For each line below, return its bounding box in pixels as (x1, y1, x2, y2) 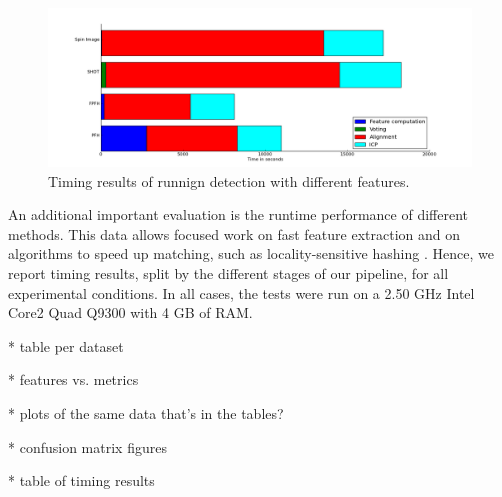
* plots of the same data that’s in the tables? (8, 402, 284, 423)
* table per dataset (8, 335, 124, 356)
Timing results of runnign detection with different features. (48, 170, 410, 191)
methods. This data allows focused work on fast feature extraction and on (8, 223, 461, 244)
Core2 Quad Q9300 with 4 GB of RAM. (8, 302, 253, 323)
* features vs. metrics (8, 369, 139, 390)
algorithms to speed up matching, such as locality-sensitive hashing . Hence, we (8, 243, 494, 264)
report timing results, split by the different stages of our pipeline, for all (8, 262, 449, 283)
